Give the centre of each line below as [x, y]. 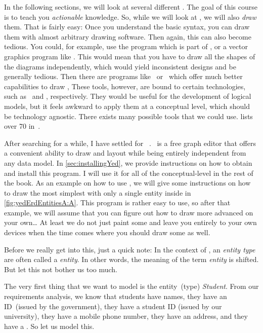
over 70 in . [22, 126]
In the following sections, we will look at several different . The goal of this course [131, 7]
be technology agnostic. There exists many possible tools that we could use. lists [128, 116]
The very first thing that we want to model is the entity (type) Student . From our [131, 286]
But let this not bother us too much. [61, 269]
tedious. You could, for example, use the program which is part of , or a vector [126, 46]
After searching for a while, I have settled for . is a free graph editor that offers [130, 143]
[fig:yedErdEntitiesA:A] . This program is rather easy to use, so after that [117, 202]
